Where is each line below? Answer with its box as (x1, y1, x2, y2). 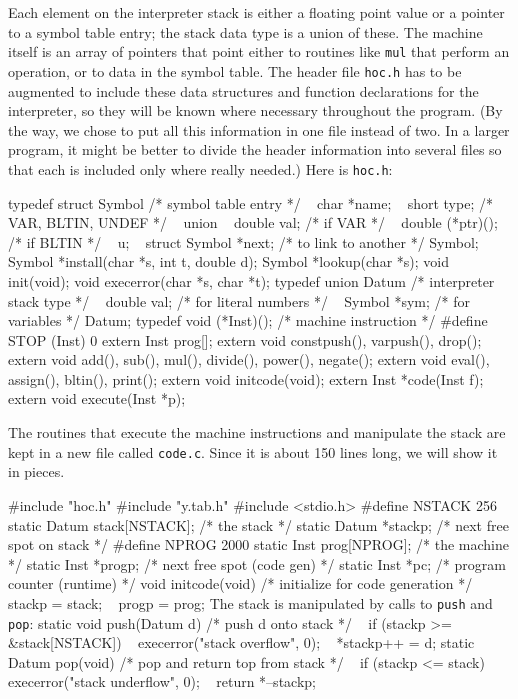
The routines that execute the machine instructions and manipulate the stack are (8, 422, 506, 443)
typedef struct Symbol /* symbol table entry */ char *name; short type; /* (8, 192, 493, 213)
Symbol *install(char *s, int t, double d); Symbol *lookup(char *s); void (8, 251, 449, 272)
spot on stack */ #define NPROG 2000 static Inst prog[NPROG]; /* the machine (8, 534, 510, 555)
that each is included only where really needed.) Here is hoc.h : (8, 158, 393, 179)
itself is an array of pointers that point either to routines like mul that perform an (8, 41, 510, 62)
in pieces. (8, 461, 65, 482)
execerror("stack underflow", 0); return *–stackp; (8, 671, 316, 692)
